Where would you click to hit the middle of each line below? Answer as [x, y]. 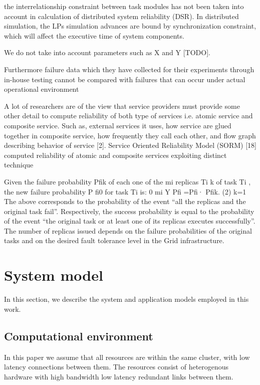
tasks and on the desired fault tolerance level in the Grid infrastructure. [114, 240]
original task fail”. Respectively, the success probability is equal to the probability [129, 211]
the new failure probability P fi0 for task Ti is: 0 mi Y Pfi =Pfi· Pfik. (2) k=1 [125, 191]
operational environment [42, 89]
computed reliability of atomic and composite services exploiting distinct [115, 155]
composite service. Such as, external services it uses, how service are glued [118, 125]
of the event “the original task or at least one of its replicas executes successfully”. [130, 221]
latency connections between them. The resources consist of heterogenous [116, 367]
